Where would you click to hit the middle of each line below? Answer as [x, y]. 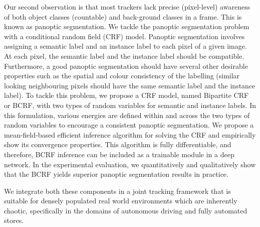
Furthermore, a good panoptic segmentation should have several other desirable [126, 66]
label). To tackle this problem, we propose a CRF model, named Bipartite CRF [126, 95]
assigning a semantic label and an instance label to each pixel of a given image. [125, 46]
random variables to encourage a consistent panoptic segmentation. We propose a [129, 125]
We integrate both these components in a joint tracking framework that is [117, 191]
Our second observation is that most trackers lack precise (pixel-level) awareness [127, 7]
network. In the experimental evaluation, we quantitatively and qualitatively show [130, 164]
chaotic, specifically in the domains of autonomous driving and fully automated [126, 210]
